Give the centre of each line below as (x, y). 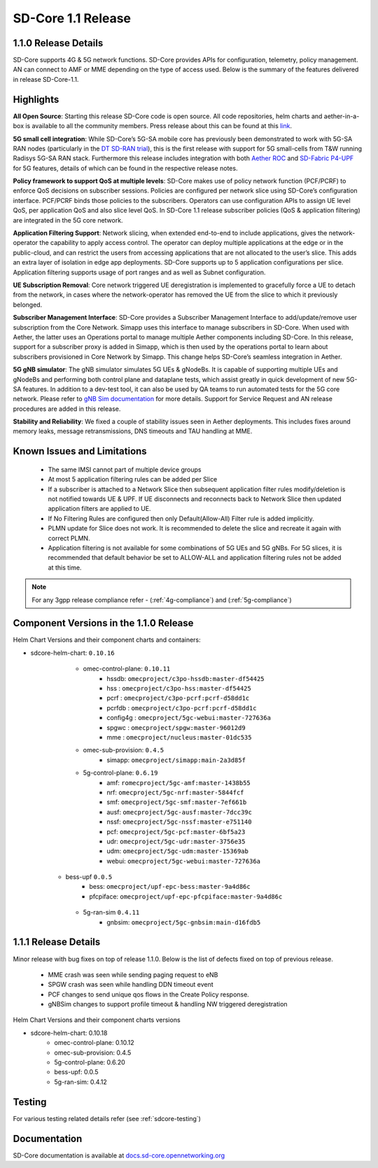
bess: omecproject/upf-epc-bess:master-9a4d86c (170, 887)
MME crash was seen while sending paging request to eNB (133, 974)
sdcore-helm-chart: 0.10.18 (69, 1033)
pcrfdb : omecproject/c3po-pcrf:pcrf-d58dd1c (182, 708)
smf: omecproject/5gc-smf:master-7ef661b (177, 802)
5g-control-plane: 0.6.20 (90, 1062)
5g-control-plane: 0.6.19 (120, 773)
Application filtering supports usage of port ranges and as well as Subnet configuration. (139, 272)
